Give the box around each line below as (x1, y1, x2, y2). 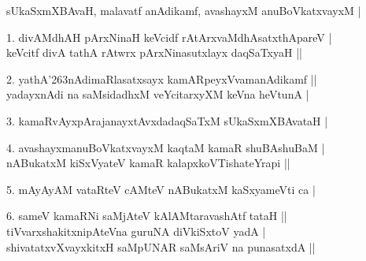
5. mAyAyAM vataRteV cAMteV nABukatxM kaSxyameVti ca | (6, 181, 316, 197)
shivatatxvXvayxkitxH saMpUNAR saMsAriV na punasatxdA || (6, 238, 316, 255)
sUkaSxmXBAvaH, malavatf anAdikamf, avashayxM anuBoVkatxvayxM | (6, 2, 361, 18)
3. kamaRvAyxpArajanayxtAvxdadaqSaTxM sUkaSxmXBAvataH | (6, 112, 328, 129)
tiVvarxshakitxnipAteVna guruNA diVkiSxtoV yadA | (6, 222, 266, 239)
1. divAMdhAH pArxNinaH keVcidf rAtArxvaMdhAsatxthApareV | (6, 28, 332, 45)
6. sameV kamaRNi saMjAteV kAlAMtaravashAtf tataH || (6, 207, 287, 224)
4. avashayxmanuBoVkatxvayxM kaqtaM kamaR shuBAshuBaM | (6, 139, 325, 155)
